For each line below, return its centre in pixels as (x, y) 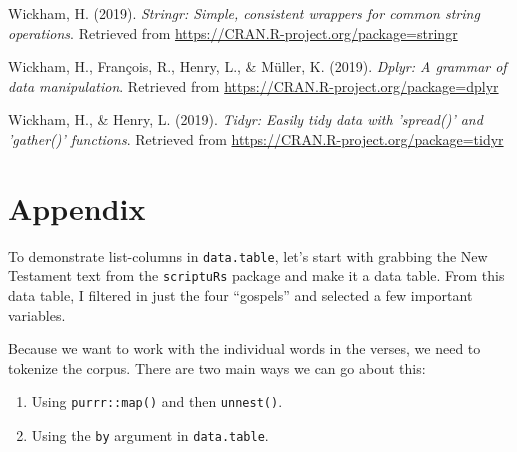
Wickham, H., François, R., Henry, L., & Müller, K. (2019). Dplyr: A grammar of (257, 66)
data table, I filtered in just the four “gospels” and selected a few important (240, 295)
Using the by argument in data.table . (150, 435)
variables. (37, 314)
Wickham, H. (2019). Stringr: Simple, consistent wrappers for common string (244, 13)
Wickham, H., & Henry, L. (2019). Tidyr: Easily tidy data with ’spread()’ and (245, 119)
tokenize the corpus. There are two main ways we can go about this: (217, 367)
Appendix (77, 207)
